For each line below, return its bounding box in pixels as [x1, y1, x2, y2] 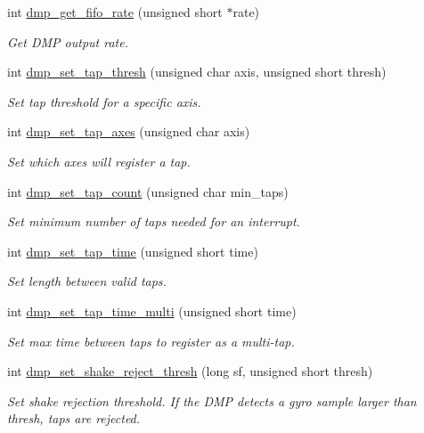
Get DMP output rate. [7, 32, 128, 51]
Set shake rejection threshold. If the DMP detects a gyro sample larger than [7, 391, 417, 410]
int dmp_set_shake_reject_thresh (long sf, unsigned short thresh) [7, 362, 373, 380]
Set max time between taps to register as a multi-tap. [7, 331, 295, 350]
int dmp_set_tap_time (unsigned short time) [7, 241, 258, 260]
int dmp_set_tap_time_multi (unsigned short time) [7, 301, 297, 320]
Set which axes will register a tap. [7, 151, 191, 170]
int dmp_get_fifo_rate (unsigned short [7, 3, 223, 20]
